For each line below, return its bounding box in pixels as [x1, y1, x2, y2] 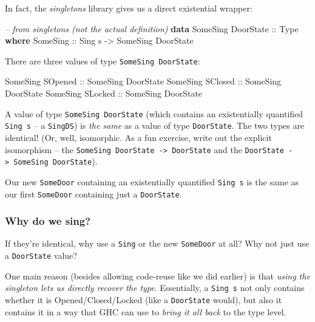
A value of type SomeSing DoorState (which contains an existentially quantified [5, 107, 303, 120]
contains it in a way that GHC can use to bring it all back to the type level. [5, 305, 286, 318]
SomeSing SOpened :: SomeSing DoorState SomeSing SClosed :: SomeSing [5, 75, 282, 87]
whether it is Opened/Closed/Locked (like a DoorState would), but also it [5, 293, 282, 306]
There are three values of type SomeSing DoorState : [5, 54, 200, 67]
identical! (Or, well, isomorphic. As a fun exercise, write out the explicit [5, 131, 272, 143]
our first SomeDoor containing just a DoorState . [5, 187, 182, 200]
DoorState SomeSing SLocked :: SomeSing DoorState [5, 87, 203, 100]
